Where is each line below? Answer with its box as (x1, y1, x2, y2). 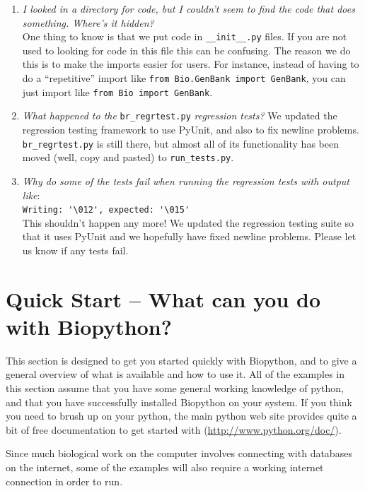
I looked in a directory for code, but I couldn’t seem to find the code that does (22, 1, 355, 16)
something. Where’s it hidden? (22, 15, 154, 30)
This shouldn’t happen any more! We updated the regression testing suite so (22, 215, 354, 230)
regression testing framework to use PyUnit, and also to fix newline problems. (22, 122, 359, 136)
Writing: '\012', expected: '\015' (22, 205, 190, 215)
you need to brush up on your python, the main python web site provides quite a (6, 408, 357, 423)
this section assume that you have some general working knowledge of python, (6, 381, 344, 396)
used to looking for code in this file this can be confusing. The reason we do (22, 42, 351, 57)
